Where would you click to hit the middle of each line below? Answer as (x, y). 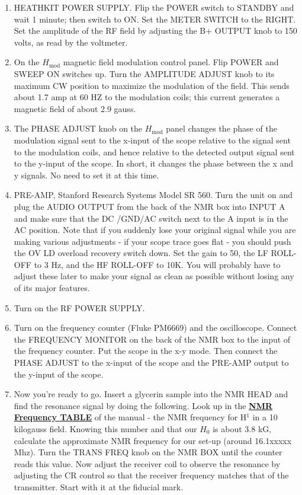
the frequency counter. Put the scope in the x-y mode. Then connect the (146, 351)
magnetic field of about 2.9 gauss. (75, 108)
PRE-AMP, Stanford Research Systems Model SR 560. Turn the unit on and (153, 195)
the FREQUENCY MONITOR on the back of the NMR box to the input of (152, 339)
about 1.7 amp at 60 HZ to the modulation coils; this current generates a (147, 97)
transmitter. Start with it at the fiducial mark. (99, 486)
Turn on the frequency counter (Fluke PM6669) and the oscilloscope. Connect (155, 328)
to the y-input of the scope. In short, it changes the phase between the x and (154, 163)
